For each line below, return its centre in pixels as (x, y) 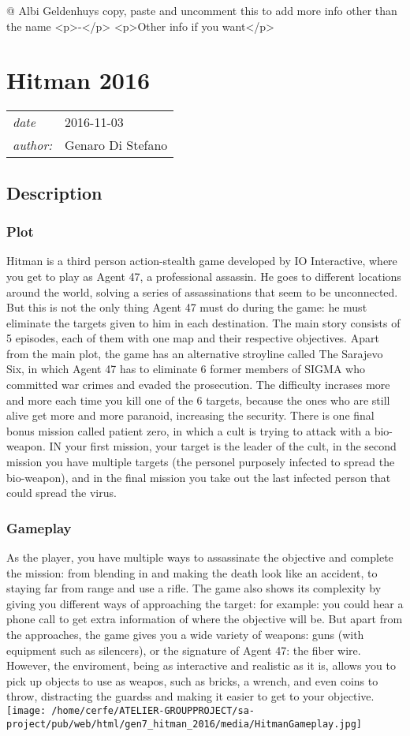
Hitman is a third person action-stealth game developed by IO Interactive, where (202, 261)
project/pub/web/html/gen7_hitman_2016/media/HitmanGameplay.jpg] (184, 724)
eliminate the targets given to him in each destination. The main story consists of (203, 322)
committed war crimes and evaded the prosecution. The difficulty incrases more (198, 385)
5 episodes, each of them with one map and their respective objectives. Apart (193, 338)
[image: (26, 710)
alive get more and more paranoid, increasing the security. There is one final (190, 415)
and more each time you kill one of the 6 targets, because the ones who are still (198, 400)
